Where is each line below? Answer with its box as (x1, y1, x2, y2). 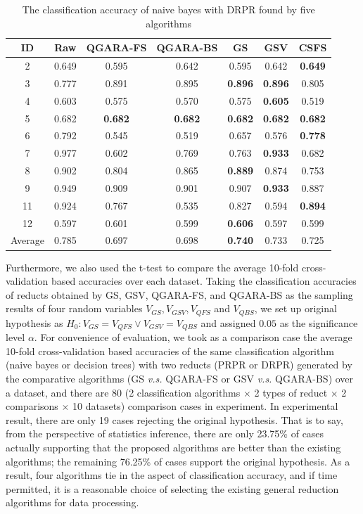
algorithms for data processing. (6, 495, 139, 510)
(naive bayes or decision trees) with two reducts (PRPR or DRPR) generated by (6, 357, 352, 372)
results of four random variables (6, 301, 143, 316)
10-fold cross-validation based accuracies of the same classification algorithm (6, 343, 334, 358)
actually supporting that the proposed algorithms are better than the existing (6, 440, 341, 454)
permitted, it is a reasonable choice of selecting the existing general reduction (6, 481, 339, 496)
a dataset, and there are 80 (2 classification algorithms (6, 385, 241, 399)
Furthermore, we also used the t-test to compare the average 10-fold (6, 259, 299, 274)
